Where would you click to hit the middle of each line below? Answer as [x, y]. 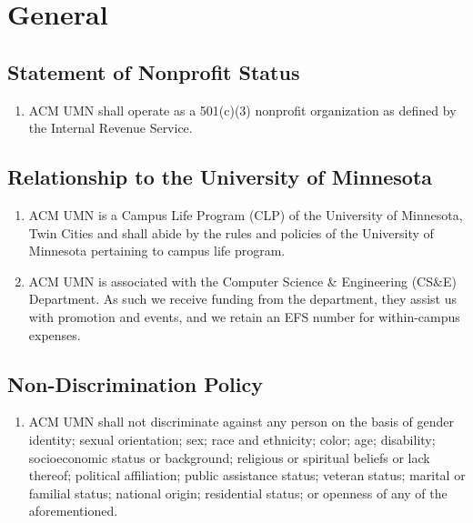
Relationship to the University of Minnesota [220, 177]
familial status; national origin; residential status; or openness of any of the [238, 493]
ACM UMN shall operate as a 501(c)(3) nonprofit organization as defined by [242, 110]
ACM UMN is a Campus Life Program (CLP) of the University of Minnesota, [246, 214]
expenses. [55, 334]
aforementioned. [73, 511]
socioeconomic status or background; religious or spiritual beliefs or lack [229, 457]
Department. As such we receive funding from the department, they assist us [242, 299]
